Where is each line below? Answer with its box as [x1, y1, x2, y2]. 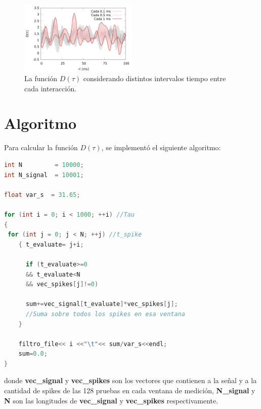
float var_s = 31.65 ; [4, 191, 80, 198]
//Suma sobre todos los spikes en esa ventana [25, 310, 185, 318]
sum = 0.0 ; [18, 350, 48, 358]
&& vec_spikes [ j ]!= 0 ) [25, 281, 99, 288]
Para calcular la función [4, 142, 78, 153]
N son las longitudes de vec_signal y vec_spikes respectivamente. [4, 395, 219, 405]
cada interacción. [24, 83, 77, 93]
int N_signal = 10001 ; [4, 171, 84, 179]
